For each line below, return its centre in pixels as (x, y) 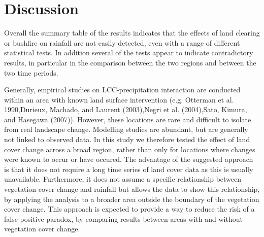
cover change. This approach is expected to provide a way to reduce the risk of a (129, 209)
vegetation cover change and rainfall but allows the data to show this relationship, (132, 189)
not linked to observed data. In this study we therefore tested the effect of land (127, 139)
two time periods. (31, 72)
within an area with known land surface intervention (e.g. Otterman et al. (119, 99)
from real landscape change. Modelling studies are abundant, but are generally (126, 129)
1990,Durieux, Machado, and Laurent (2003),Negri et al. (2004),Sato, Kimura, (126, 109)
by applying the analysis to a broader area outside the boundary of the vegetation (132, 199)
